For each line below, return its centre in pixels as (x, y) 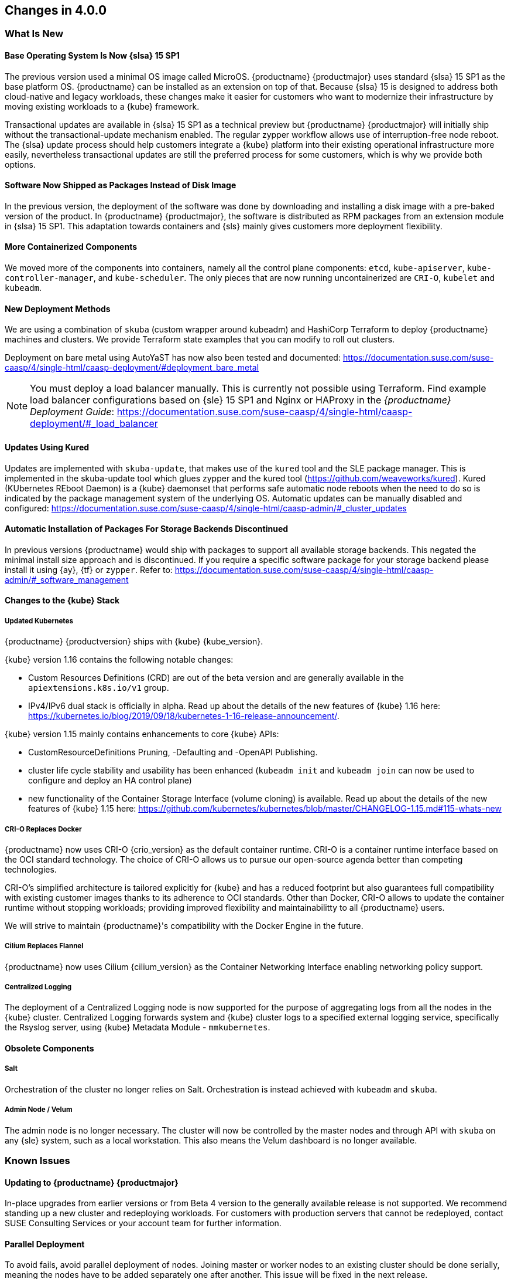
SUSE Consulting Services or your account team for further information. (143, 1223)
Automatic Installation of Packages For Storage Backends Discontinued (147, 529)
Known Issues (37, 1161)
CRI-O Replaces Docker (43, 829)
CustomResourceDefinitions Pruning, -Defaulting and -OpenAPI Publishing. (173, 752)
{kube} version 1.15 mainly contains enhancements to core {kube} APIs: (142, 734)
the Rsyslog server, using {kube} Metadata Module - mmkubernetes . (138, 1027)
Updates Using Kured (47, 447)
